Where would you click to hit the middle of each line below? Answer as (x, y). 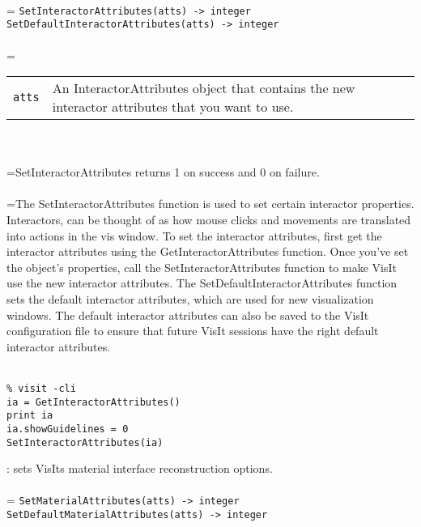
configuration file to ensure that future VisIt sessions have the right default (193, 331)
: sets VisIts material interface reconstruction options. (140, 468)
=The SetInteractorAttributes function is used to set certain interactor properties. (210, 204)
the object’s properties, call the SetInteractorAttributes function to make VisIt (202, 267)
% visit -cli (41, 389)
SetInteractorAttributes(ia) (85, 442)
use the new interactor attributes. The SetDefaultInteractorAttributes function (202, 283)
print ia (30, 416)
